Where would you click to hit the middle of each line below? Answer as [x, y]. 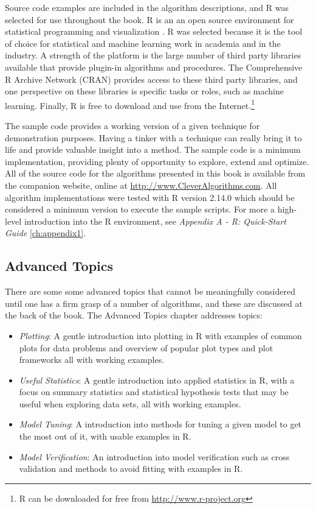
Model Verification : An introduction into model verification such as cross [154, 456]
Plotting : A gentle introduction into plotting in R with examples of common [160, 335]
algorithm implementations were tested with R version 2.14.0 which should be [150, 197]
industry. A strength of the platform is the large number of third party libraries [153, 55]
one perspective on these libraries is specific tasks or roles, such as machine [145, 91]
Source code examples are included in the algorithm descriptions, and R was [147, 7]
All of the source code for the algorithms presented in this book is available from [155, 173]
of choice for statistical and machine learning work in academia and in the [143, 43]
